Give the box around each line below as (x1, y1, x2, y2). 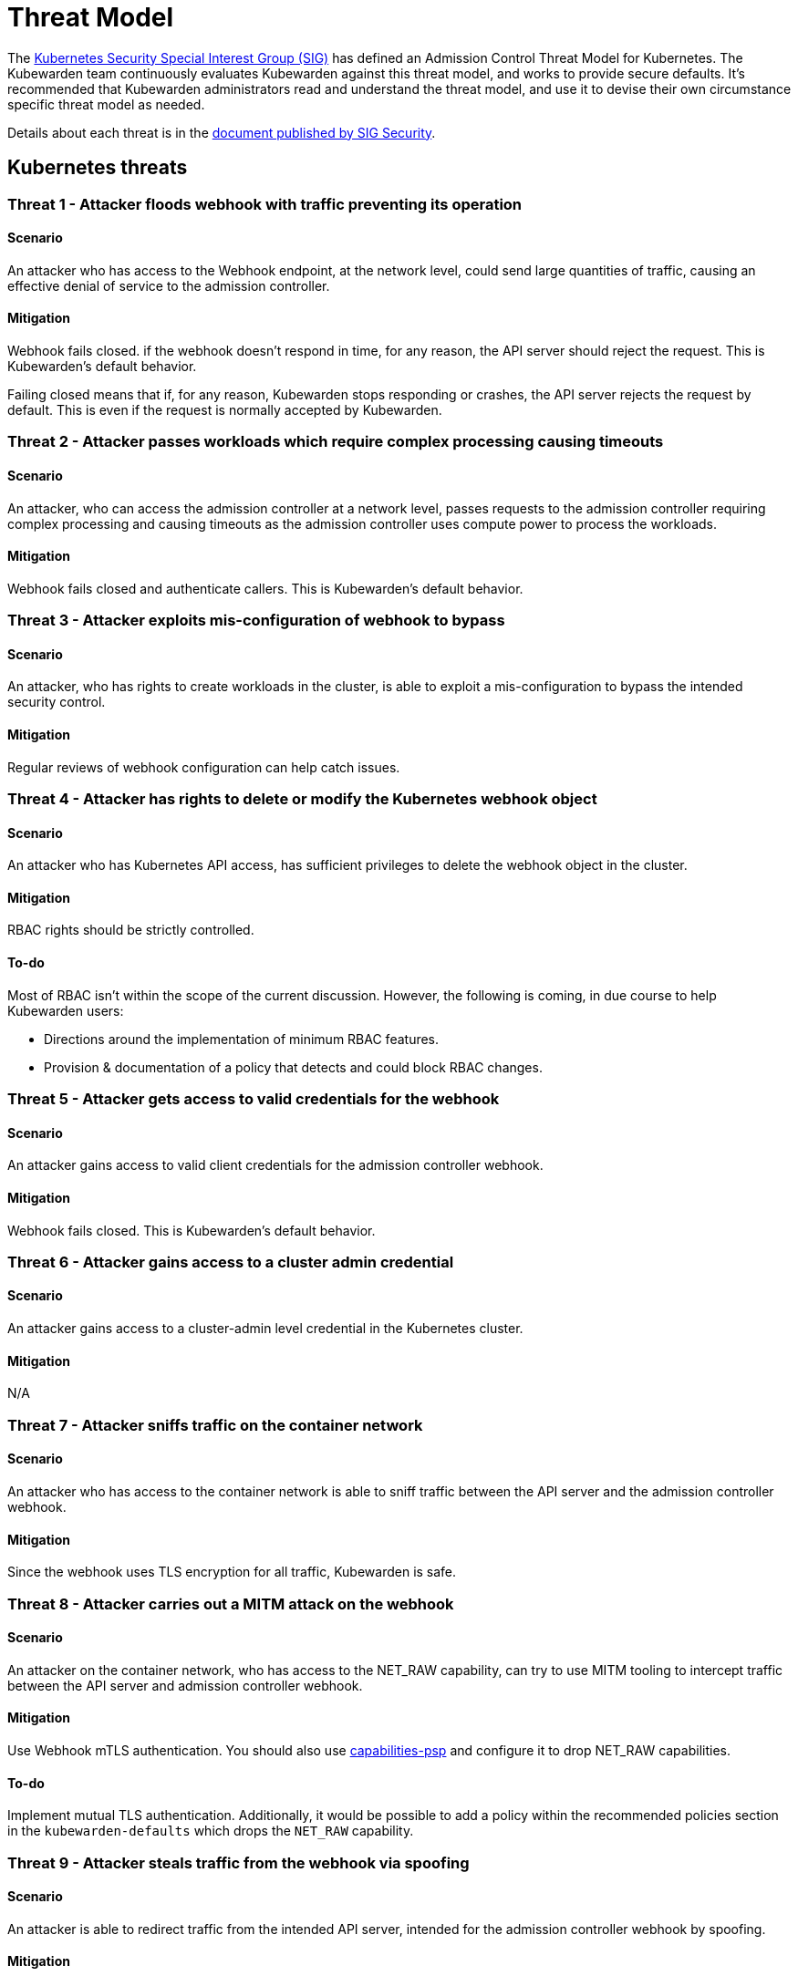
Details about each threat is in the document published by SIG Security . (7, 124, 436, 140)
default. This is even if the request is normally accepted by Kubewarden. (7, 402, 442, 419)
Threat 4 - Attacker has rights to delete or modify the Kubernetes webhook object (7, 790, 597, 809)
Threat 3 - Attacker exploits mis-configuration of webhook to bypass (7, 611, 505, 630)
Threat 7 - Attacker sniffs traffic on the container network (7, 1415, 423, 1434)
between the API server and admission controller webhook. (7, 1677, 363, 1693)
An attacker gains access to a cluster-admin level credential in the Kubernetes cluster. (7, 1320, 523, 1337)
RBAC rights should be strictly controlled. (7, 922, 254, 938)
